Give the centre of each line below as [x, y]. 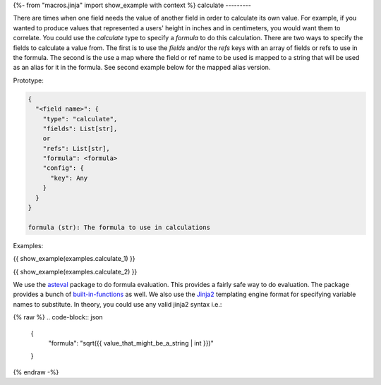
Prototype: [28, 80]
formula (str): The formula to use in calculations [119, 227]
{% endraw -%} [36, 372]
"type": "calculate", [80, 119]
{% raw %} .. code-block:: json [58, 317]
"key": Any [69, 178]
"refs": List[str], [77, 148]
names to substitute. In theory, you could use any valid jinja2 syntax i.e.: [117, 304]
